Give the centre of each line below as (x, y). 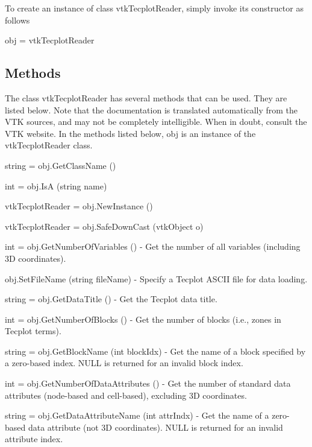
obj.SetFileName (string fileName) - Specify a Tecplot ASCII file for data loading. (156, 278)
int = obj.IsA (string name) (56, 185)
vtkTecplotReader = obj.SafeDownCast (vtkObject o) (104, 226)
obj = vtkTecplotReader (50, 40)
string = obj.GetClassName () (61, 165)
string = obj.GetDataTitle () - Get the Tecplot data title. (111, 299)
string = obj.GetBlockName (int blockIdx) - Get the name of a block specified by (155, 351)
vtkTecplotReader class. (49, 145)
